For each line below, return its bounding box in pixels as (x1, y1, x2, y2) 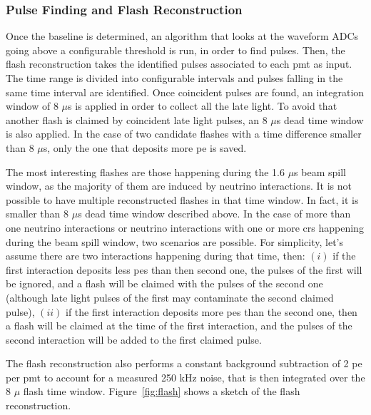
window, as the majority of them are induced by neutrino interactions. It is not (6, 178, 352, 193)
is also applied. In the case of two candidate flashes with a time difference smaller (6, 126, 362, 141)
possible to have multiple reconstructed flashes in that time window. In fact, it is (6, 192, 359, 207)
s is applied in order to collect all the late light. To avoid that (68, 98, 337, 113)
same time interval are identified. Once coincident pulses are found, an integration (6, 84, 365, 99)
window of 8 (6, 98, 59, 113)
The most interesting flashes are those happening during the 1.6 (6, 164, 285, 179)
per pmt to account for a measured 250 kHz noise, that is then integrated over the (6, 369, 365, 384)
